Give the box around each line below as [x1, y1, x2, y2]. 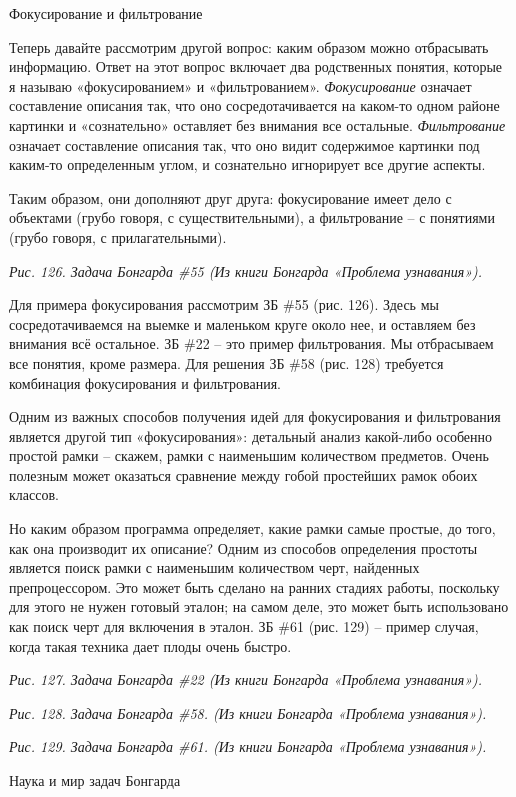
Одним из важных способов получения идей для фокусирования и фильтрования [9, 406, 501, 427]
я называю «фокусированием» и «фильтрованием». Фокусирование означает [9, 75, 472, 96]
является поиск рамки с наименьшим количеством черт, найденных [9, 557, 420, 578]
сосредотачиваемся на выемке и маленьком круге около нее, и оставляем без [9, 313, 476, 334]
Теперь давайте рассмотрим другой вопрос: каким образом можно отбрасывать [9, 36, 489, 57]
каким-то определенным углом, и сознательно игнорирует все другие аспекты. [9, 154, 486, 175]
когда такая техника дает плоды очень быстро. [9, 635, 292, 656]
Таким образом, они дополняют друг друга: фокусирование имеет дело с [9, 187, 452, 208]
